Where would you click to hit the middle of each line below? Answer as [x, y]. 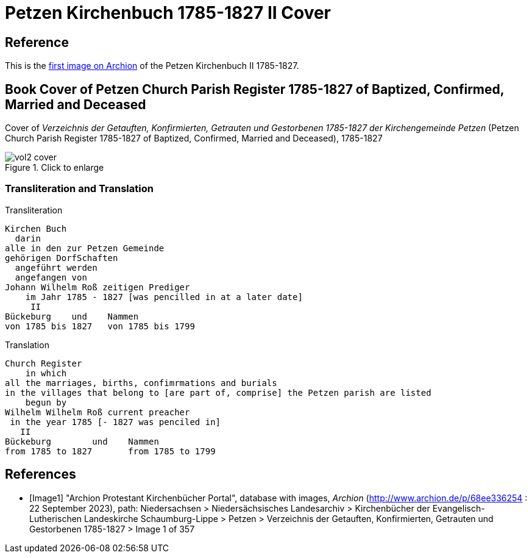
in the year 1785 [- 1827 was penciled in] [115, 422]
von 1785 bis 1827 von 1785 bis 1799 [100, 326]
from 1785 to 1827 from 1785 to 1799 [110, 451]
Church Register [44, 363]
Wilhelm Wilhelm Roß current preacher [98, 412]
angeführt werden [56, 267]
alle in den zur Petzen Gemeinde [85, 248]
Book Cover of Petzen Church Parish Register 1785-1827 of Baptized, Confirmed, [255, 89]
